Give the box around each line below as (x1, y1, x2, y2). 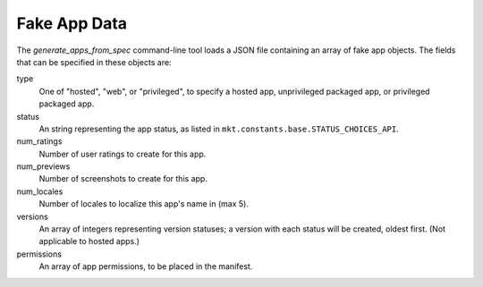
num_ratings (16, 136, 63, 147)
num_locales (16, 186, 64, 197)
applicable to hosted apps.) (38, 236, 140, 247)
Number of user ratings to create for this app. (38, 148, 207, 159)
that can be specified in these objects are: (16, 56, 172, 67)
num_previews (16, 161, 71, 172)
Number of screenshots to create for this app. (38, 173, 208, 184)
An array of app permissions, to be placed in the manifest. (38, 261, 253, 272)
